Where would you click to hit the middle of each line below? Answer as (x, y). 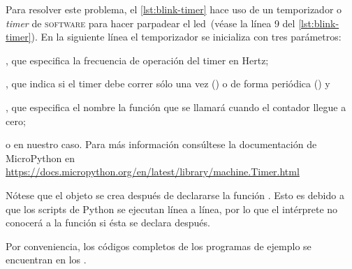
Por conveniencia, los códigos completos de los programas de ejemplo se (159, 246)
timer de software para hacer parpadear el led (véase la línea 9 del (151, 23)
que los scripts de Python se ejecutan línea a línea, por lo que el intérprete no (172, 209)
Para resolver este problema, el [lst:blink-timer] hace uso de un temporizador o (174, 9)
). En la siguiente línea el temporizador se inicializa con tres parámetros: (186, 37)
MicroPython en (41, 158)
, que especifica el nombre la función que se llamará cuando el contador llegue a (176, 107)
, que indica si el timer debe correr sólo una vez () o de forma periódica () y (168, 83)
